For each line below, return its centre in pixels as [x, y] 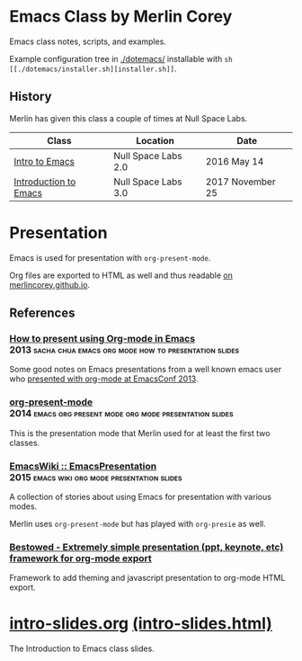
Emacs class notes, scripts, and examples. [88, 41]
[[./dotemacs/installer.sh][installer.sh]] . [93, 68]
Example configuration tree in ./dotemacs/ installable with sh [121, 58]
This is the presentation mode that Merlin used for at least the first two [140, 433]
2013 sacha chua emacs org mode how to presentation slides [124, 350]
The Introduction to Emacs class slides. [82, 648]
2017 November [240, 182]
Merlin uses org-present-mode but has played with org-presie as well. [138, 523]
